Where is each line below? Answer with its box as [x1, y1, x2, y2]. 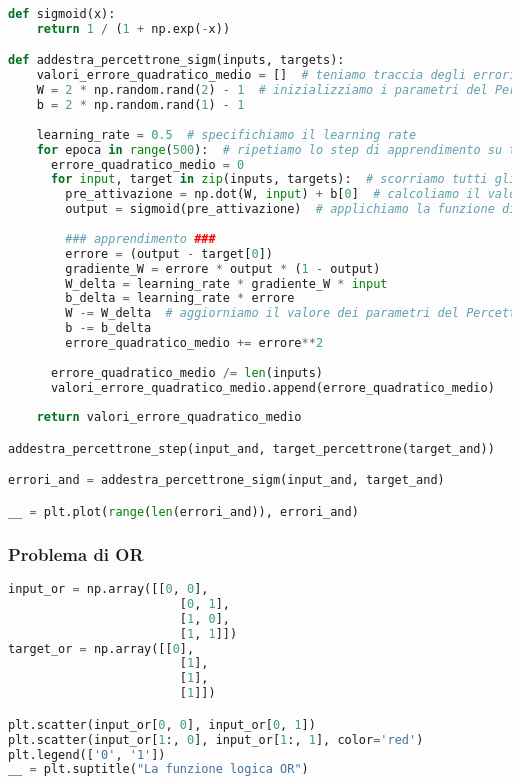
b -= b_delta [65, 321, 152, 336]
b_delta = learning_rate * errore [65, 291, 295, 306]
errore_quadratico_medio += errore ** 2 [65, 336, 324, 351]
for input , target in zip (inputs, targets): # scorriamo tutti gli [50, 172, 517, 187]
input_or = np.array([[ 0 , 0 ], [8, 582, 209, 597]
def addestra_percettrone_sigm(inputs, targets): [8, 53, 345, 68]
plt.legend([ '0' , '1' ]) [8, 747, 166, 762]
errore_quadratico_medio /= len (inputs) [50, 365, 324, 380]
